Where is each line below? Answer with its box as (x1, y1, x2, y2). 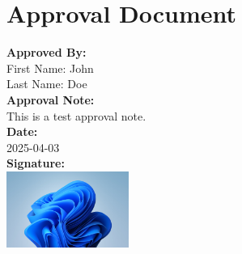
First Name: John (6, 59, 94, 76)
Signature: (6, 155, 65, 171)
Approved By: (6, 44, 87, 61)
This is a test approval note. (6, 107, 146, 124)
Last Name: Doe (6, 75, 87, 92)
